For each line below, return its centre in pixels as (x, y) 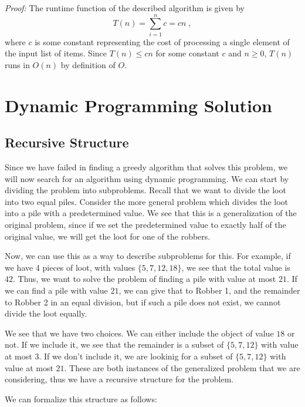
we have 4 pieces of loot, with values (70, 267)
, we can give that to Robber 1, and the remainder (209, 290)
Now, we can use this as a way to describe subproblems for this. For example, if (148, 256)
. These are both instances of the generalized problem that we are (182, 367)
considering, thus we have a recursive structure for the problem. (119, 379)
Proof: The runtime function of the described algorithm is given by (125, 8)
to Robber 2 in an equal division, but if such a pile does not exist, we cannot (143, 302)
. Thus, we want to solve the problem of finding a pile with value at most (145, 279)
